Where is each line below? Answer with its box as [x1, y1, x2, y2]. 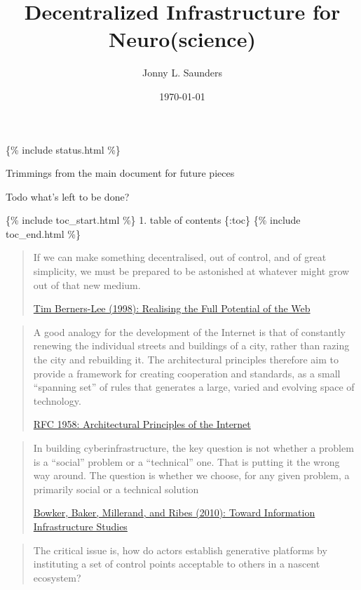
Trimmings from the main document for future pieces [6, 166, 235, 180]
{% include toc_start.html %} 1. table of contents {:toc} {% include [6, 213, 301, 227]
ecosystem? [33, 570, 81, 584]
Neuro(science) [109, 25, 256, 53]
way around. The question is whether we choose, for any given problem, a [33, 468, 350, 483]
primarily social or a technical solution [33, 481, 199, 496]
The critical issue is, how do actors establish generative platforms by [33, 542, 327, 557]
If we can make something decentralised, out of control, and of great [33, 250, 327, 264]
